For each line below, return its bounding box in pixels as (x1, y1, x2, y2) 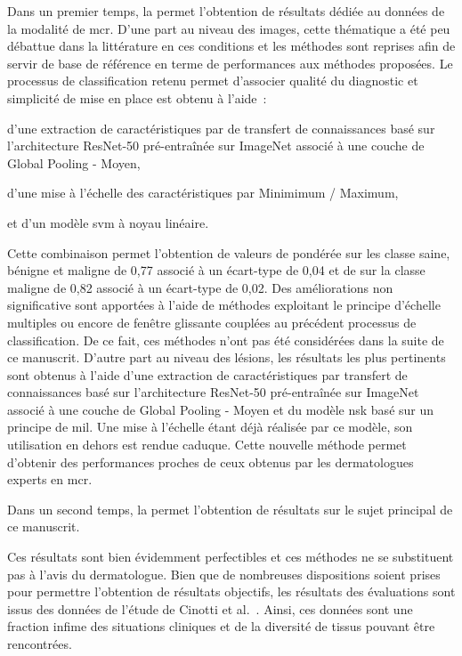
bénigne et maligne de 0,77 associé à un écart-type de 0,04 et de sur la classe (7, 261, 426, 279)
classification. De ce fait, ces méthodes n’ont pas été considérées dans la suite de (7, 330, 444, 349)
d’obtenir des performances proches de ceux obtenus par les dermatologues (7, 452, 414, 471)
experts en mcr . (7, 470, 93, 489)
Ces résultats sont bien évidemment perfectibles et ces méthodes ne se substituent (7, 547, 454, 566)
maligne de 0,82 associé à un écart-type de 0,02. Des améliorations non (7, 278, 393, 296)
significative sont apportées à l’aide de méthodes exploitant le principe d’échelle (7, 296, 441, 314)
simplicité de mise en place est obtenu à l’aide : (7, 88, 267, 107)
